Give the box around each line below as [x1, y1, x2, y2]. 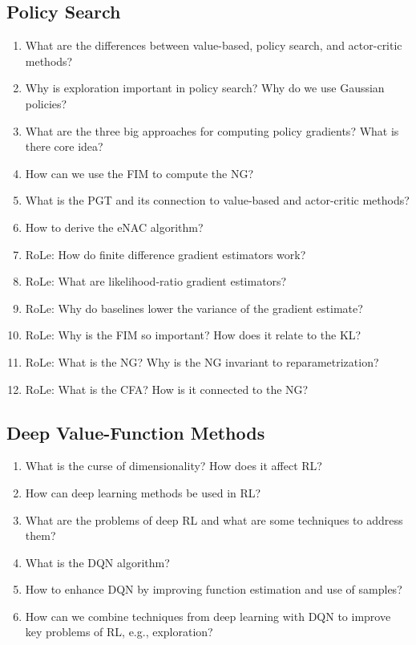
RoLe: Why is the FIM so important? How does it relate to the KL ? [25, 327, 361, 343]
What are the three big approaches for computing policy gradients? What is [25, 122, 399, 139]
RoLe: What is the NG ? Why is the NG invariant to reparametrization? [25, 353, 379, 370]
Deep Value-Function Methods [6, 420, 265, 444]
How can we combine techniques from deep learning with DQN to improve [25, 607, 391, 624]
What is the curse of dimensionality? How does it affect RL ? [25, 457, 322, 474]
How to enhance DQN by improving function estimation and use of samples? [25, 581, 402, 598]
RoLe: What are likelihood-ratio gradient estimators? [25, 273, 287, 290]
